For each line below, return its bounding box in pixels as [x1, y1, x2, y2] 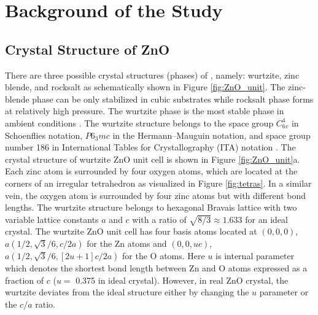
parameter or [259, 286, 309, 298]
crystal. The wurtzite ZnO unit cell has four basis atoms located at [5, 225, 257, 238]
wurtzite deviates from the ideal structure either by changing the [5, 286, 249, 298]
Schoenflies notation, [5, 128, 83, 141]
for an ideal [245, 212, 288, 225]
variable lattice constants [5, 212, 99, 225]
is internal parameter [215, 249, 295, 262]
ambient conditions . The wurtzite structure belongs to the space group [5, 116, 274, 129]
